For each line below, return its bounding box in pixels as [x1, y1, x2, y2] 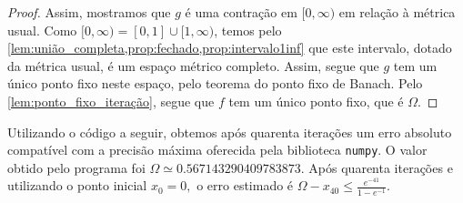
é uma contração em [185, 3, 297, 21]
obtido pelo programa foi [7, 157, 146, 177]
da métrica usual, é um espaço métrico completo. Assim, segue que [7, 56, 379, 75]
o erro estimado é [196, 176, 294, 195]
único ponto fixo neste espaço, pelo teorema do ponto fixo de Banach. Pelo [7, 74, 423, 93]
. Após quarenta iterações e [300, 157, 453, 177]
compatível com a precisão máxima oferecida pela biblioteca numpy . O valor [7, 140, 428, 159]
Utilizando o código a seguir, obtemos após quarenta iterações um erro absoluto [7, 122, 452, 141]
